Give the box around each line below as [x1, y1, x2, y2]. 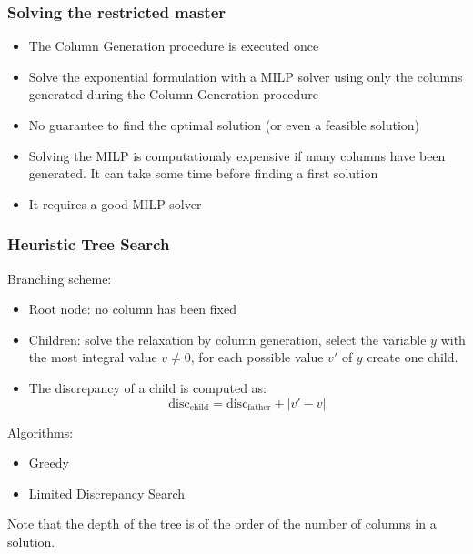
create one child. [367, 348, 458, 367]
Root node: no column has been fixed [28, 299, 236, 318]
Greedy [28, 453, 69, 472]
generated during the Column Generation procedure [28, 85, 318, 104]
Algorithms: [7, 422, 74, 441]
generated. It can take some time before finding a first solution [28, 164, 378, 183]
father [247, 403, 271, 413]
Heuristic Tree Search [7, 233, 170, 256]
